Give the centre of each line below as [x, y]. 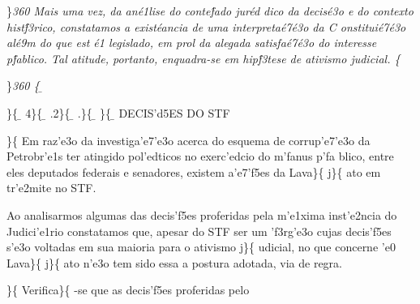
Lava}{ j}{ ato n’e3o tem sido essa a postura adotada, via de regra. [174, 262]
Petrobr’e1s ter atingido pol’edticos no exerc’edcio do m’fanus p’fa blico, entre [200, 156]
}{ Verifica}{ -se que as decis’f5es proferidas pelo [128, 290]
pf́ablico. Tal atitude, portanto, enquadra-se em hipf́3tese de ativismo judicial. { [204, 58]
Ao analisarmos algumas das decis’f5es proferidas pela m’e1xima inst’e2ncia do [202, 214]
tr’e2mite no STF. [51, 188]
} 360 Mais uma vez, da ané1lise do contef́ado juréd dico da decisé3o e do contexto [210, 11]
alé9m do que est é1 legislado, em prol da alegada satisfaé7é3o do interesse [192, 43]
